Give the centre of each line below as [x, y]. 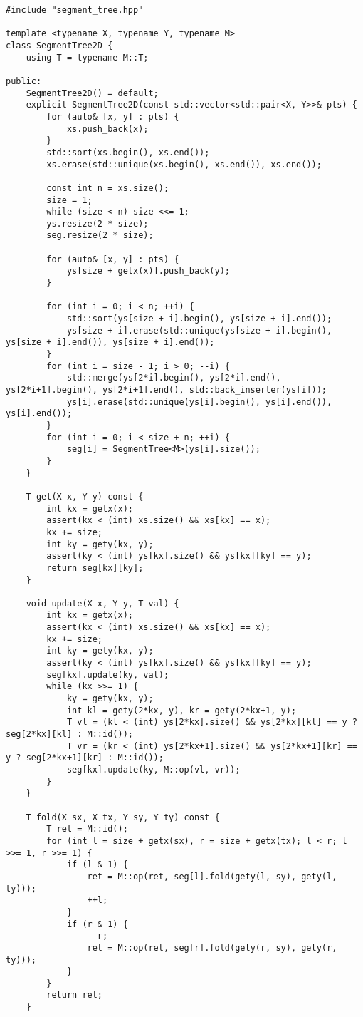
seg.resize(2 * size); [100, 236]
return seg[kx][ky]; [95, 568]
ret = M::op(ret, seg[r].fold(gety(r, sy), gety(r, [212, 948]
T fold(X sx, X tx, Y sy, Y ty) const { [123, 817]
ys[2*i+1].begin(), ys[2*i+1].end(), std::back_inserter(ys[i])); [167, 390]
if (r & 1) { [97, 924]
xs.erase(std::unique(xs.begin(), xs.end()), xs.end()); [184, 164]
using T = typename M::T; [87, 57]
